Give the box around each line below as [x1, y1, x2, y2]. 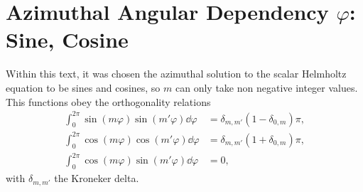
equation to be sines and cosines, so [6, 80, 161, 95]
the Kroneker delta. [54, 171, 139, 186]
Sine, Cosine [6, 25, 129, 54]
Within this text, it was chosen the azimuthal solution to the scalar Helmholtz [6, 66, 347, 81]
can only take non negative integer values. [175, 80, 358, 95]
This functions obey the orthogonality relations [6, 94, 211, 109]
